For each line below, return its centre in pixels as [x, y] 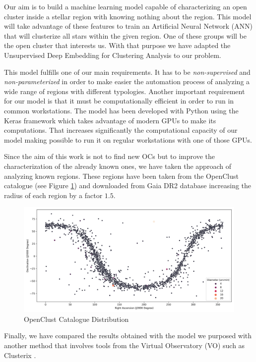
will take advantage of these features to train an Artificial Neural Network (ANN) [128, 26]
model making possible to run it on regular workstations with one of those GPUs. [128, 139]
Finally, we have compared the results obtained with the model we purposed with [128, 336]
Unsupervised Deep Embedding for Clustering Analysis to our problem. [113, 55]
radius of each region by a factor [53, 195]
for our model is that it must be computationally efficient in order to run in [119, 101]
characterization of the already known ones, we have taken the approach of [118, 166]
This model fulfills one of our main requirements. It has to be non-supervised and [127, 72]
